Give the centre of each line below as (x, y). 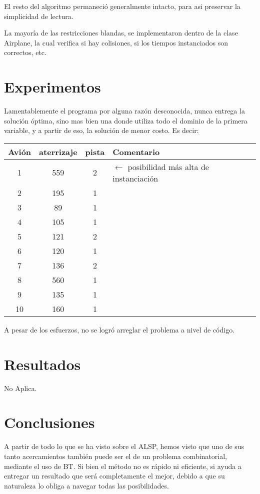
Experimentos (52, 87)
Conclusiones (49, 422)
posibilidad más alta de (168, 166)
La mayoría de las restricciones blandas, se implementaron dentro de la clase (121, 33)
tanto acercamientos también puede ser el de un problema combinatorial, (115, 456)
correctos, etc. (25, 52)
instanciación (135, 178)
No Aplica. (20, 388)
